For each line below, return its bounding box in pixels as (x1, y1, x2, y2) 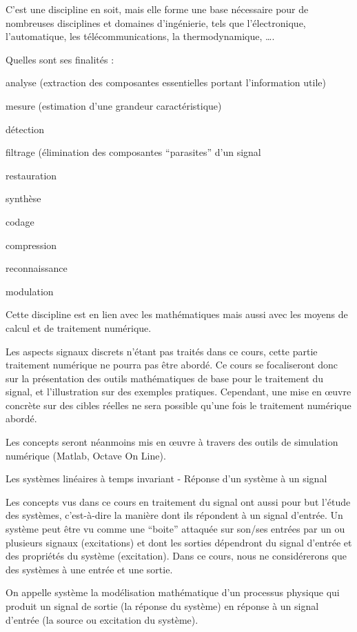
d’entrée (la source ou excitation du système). (6, 612, 198, 626)
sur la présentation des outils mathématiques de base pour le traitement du (6, 371, 324, 385)
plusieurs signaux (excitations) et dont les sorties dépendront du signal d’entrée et (6, 535, 352, 549)
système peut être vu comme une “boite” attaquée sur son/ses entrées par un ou (6, 522, 345, 536)
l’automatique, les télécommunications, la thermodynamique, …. (6, 29, 275, 43)
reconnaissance (6, 261, 68, 275)
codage (6, 214, 34, 228)
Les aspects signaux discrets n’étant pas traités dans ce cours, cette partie (6, 344, 318, 358)
